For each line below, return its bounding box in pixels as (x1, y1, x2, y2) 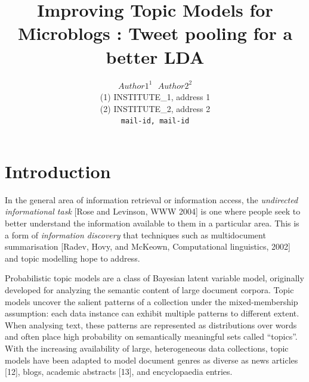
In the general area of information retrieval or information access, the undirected (5, 193, 298, 206)
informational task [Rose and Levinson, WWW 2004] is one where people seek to (5, 205, 301, 218)
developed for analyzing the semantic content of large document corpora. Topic (5, 284, 294, 296)
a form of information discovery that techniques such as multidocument (5, 228, 266, 241)
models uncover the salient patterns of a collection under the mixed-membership (5, 295, 298, 308)
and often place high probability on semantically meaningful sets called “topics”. (5, 330, 298, 343)
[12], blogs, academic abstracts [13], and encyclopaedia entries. (5, 365, 233, 378)
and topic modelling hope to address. (5, 251, 140, 264)
